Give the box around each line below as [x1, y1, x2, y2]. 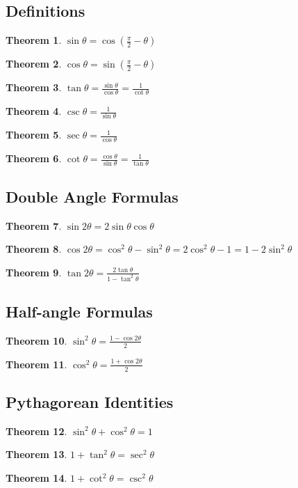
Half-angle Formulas [6, 301, 153, 322]
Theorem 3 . [6, 80, 62, 95]
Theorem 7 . [6, 218, 62, 233]
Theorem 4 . [6, 104, 62, 118]
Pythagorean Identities [6, 391, 174, 412]
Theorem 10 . [6, 333, 67, 347]
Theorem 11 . [6, 356, 67, 371]
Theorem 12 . [6, 423, 67, 438]
